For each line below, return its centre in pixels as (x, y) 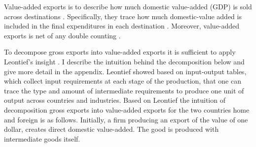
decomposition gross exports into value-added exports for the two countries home (127, 109)
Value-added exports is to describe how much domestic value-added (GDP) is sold (128, 6)
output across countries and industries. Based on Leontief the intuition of (115, 100)
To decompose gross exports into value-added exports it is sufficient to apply (120, 52)
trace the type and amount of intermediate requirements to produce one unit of (124, 90)
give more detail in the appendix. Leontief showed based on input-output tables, (125, 71)
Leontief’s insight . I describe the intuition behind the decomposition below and (124, 61)
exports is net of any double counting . (62, 35)
